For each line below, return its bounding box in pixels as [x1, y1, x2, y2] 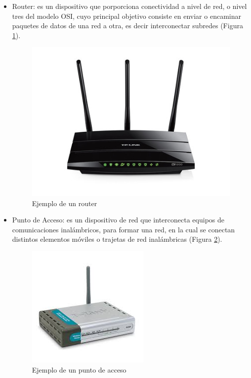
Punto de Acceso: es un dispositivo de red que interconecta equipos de [12, 215, 224, 225]
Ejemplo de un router [32, 198, 97, 208]
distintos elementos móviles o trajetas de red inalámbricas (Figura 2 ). [12, 234, 222, 244]
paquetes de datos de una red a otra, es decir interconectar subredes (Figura [12, 20, 243, 31]
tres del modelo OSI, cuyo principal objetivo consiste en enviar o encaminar [12, 10, 241, 21]
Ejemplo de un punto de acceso [32, 364, 126, 375]
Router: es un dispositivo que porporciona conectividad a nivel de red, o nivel [12, 1, 247, 11]
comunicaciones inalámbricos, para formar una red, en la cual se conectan [12, 224, 235, 234]
